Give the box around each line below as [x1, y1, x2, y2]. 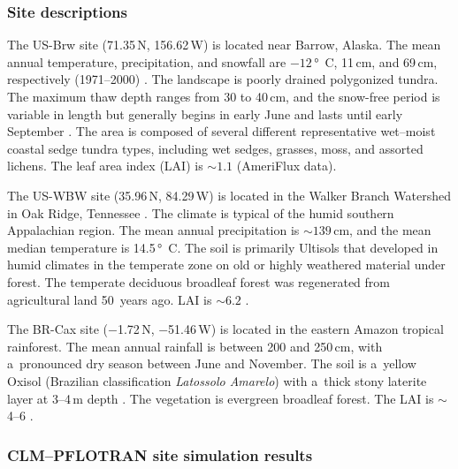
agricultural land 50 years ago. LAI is [7, 290, 212, 308]
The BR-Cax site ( [7, 320, 108, 338]
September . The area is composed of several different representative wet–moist [7, 122, 436, 140]
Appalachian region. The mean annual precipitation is [7, 221, 300, 239]
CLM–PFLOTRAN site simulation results [7, 443, 313, 465]
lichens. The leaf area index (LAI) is [7, 156, 203, 175]
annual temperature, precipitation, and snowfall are [7, 52, 286, 71]
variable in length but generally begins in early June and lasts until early [7, 104, 403, 123]
